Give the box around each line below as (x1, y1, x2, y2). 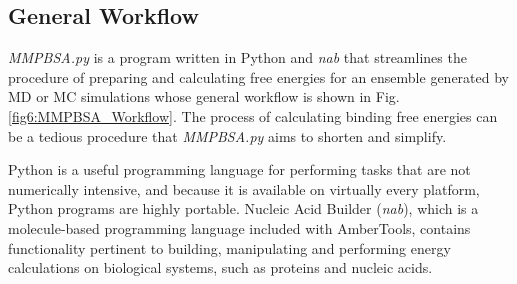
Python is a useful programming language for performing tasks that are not (8, 159, 471, 180)
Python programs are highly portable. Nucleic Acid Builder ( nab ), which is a (8, 198, 479, 219)
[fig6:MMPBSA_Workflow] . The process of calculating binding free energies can (8, 105, 498, 126)
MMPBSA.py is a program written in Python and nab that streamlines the (8, 47, 467, 68)
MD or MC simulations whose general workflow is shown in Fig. (8, 86, 400, 107)
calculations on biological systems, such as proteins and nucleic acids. (8, 257, 433, 278)
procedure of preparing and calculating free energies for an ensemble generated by (8, 66, 509, 87)
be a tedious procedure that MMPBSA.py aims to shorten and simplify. (8, 125, 447, 146)
